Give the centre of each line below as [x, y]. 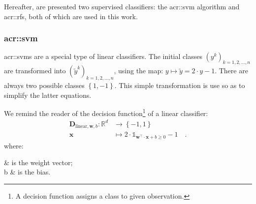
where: [14, 145]
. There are [231, 71]
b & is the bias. [27, 172]
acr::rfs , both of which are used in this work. [71, 16]
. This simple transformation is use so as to [180, 85]
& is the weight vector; [38, 162]
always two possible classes [44, 85]
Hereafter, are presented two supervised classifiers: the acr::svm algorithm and [122, 6]
